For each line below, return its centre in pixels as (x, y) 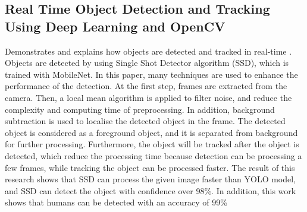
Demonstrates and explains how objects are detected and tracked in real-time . (148, 51)
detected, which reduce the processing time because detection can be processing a (153, 155)
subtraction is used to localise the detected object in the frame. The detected (145, 121)
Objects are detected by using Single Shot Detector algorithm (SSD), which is (147, 63)
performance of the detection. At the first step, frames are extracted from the (146, 86)
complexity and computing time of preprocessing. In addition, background (140, 109)
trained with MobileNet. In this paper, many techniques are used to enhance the (151, 74)
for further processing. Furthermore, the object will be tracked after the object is (152, 144)
